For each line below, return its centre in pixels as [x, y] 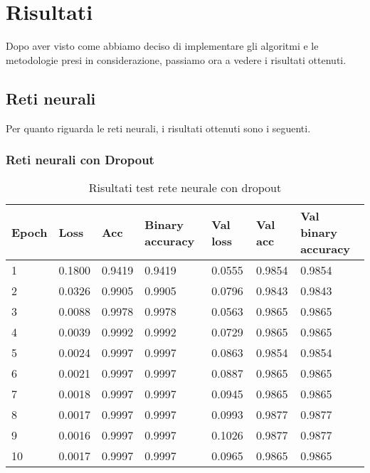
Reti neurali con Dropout [80, 160]
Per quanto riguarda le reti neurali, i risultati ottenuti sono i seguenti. [158, 128]
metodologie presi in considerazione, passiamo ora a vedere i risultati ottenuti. [176, 59]
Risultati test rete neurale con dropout [185, 188]
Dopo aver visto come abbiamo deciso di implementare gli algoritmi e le [162, 46]
